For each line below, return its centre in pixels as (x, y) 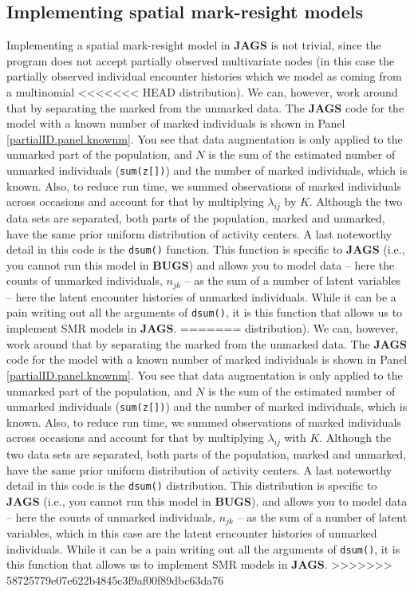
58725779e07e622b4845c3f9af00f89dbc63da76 (115, 579)
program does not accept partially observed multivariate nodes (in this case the (201, 60)
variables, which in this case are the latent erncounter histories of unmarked (192, 533)
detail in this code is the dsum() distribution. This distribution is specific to (192, 485)
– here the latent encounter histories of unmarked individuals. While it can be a (201, 296)
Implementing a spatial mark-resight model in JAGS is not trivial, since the (194, 45)
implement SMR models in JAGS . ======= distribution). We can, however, (203, 328)
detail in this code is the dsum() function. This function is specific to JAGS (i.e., (206, 249)
